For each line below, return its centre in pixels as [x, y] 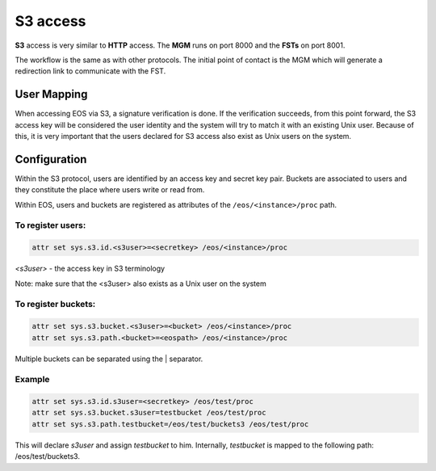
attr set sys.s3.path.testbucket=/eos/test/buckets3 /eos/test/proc [170, 424]
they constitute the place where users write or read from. [110, 190]
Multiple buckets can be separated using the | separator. [109, 359]
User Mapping [51, 94]
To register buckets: [55, 305]
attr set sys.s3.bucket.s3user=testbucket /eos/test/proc [149, 413]
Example [32, 380]
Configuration [51, 159]
